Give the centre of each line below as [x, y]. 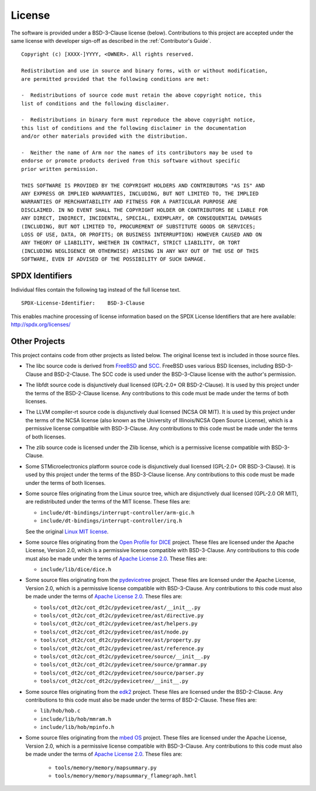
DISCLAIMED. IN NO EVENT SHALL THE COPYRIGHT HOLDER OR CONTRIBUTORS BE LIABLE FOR [145, 210]
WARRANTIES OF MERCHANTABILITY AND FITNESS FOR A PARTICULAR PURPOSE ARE [129, 202]
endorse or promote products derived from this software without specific [131, 161]
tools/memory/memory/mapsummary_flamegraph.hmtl [126, 776]
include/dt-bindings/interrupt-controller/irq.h [111, 521]
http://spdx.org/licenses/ [41, 324]
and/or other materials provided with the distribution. [105, 136]
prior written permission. [60, 169]
